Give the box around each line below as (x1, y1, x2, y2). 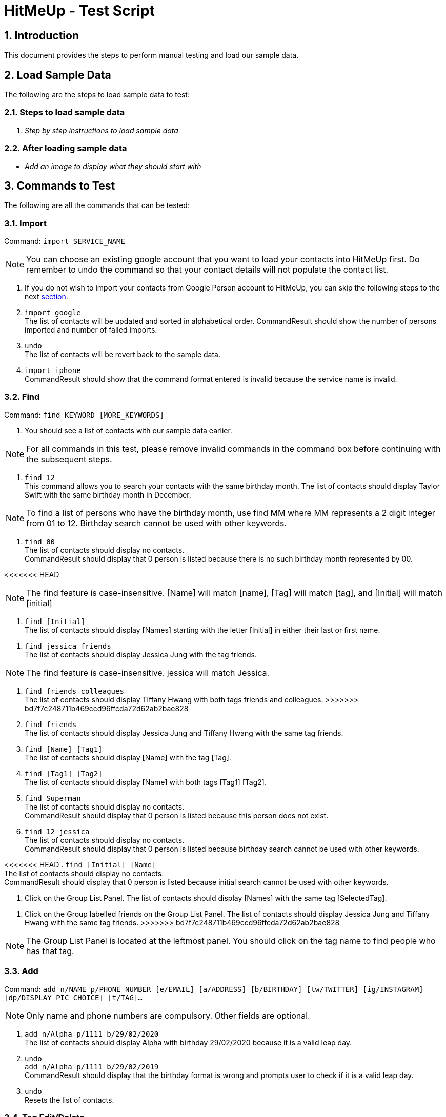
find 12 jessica (25, 827, 90, 836)
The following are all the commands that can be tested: (4, 201, 190, 210)
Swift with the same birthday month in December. (25, 490, 191, 499)
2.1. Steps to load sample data (4, 107, 125, 118)
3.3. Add (4, 966, 38, 977)
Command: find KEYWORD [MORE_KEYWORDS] (4, 410, 164, 419)
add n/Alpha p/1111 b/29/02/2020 (25, 1029, 159, 1038)
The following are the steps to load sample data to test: (4, 90, 190, 99)
